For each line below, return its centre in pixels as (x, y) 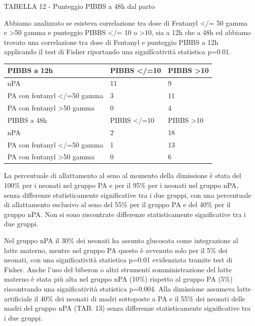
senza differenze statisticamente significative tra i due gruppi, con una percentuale (128, 195)
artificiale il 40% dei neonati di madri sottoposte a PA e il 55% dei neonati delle (125, 298)
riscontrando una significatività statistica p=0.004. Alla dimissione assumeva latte (127, 289)
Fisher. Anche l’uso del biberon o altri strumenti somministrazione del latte (118, 269)
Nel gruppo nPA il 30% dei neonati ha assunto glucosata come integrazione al (121, 240)
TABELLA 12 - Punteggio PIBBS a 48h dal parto (80, 6)
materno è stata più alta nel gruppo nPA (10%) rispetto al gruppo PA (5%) (118, 279)
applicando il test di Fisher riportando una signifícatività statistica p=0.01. (118, 52)
